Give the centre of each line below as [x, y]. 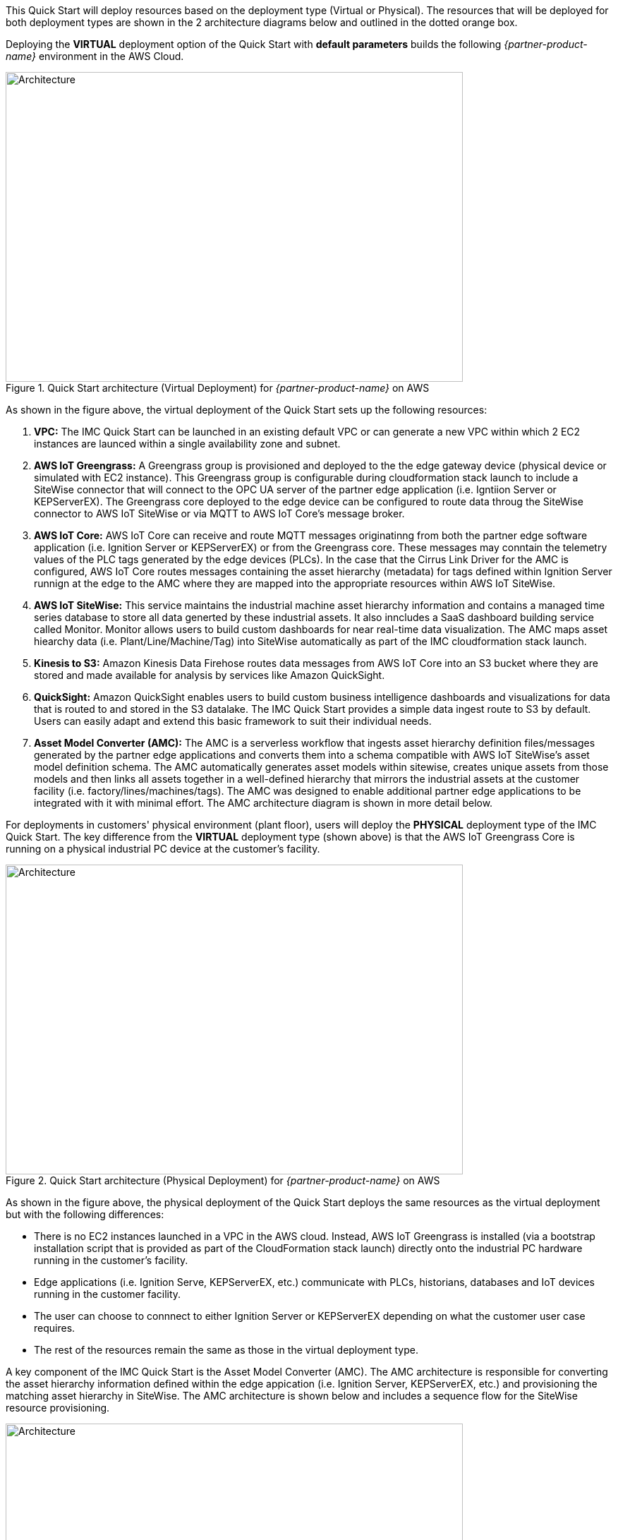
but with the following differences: [85, 1214]
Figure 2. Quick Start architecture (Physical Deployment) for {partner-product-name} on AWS [223, 1180]
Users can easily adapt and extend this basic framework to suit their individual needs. [233, 721]
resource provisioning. [58, 1408]
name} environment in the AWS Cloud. [95, 56]
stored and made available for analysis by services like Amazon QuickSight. [210, 675]
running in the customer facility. [108, 1294]
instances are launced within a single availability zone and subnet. [187, 444]
